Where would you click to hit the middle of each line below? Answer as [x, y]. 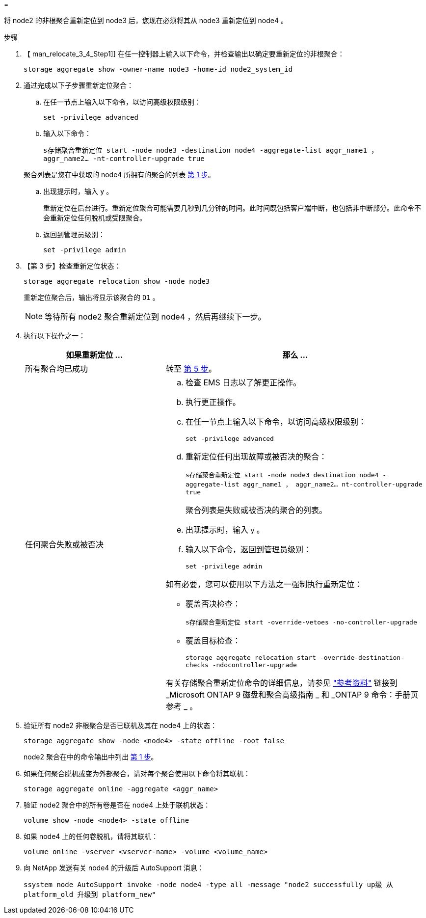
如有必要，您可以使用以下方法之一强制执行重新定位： [264, 584]
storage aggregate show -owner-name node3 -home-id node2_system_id [158, 69]
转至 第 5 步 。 [191, 369]
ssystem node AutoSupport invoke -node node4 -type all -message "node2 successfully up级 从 [208, 885]
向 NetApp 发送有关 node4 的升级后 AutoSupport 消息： [114, 868]
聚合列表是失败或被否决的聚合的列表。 [256, 510]
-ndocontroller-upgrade [254, 665]
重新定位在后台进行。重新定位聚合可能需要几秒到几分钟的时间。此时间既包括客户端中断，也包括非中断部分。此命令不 [232, 208]
